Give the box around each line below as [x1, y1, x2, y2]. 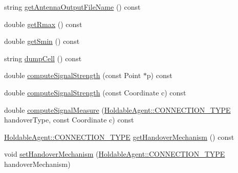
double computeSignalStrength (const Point [4, 70, 141, 81]
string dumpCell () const [4, 53, 82, 63]
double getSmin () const [4, 36, 80, 46]
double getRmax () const [4, 18, 82, 29]
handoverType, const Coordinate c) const [4, 114, 134, 125]
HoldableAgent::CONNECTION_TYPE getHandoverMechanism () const [4, 131, 234, 142]
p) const [146, 70, 172, 81]
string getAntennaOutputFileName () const [4, 2, 141, 12]
